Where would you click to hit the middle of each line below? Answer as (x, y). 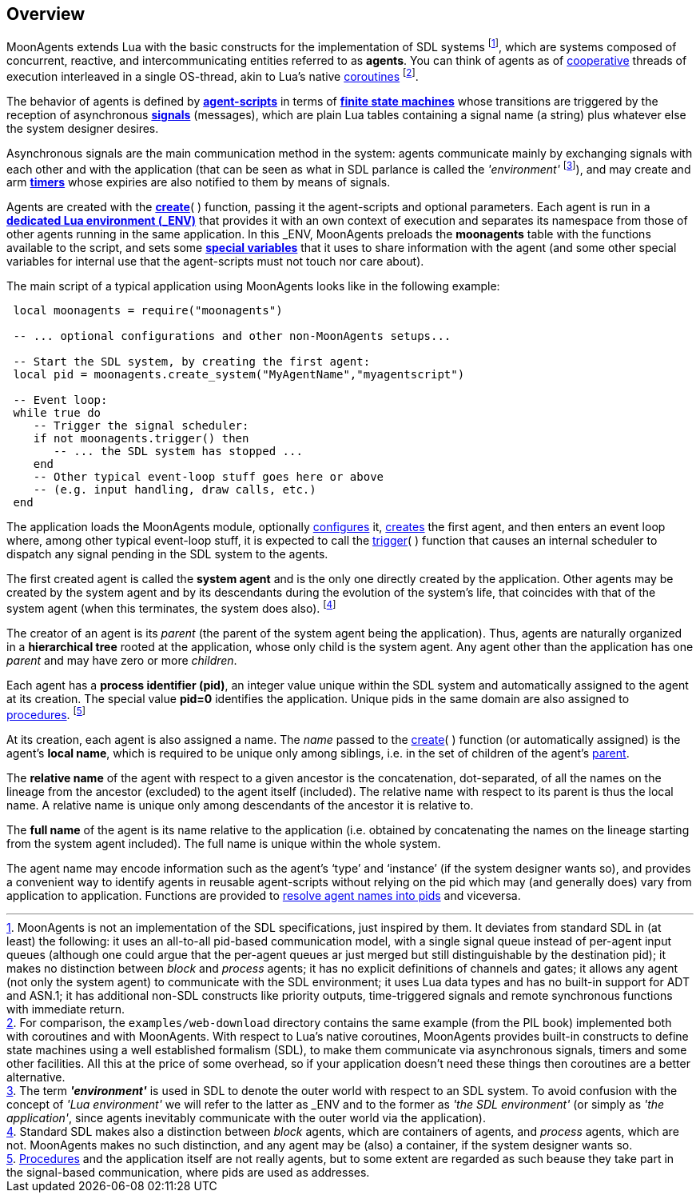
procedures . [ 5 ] (46, 713)
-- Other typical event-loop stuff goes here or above (209, 477)
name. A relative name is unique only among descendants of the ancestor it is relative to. (240, 805)
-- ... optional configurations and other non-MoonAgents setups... (232, 336)
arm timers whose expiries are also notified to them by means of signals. (199, 182)
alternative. (36, 1077)
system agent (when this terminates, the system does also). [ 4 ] (171, 607)
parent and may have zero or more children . (122, 661)
